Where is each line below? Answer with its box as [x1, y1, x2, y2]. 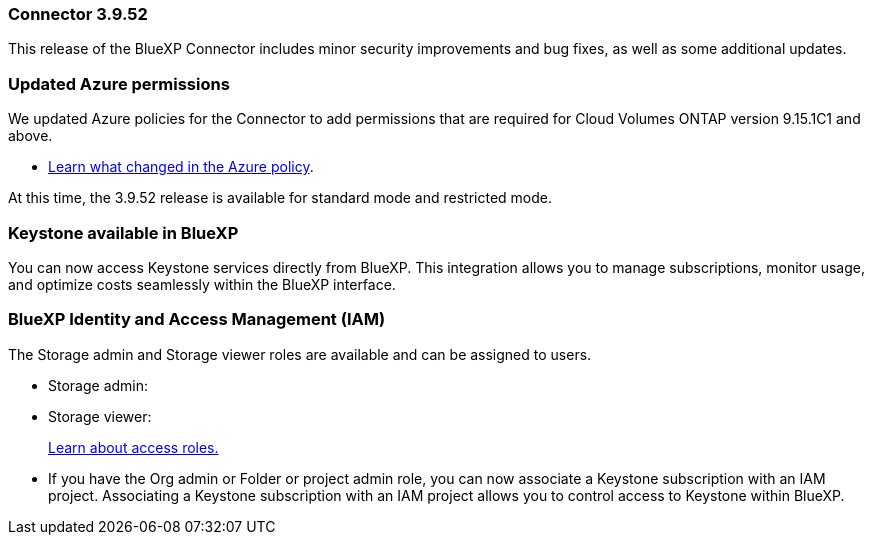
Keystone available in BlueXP [8, 222, 239, 243]
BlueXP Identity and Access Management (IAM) [8, 309, 386, 330]
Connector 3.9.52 [8, 4, 148, 24]
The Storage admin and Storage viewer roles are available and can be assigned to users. [8, 345, 592, 363]
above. [8, 127, 53, 145]
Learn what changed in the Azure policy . [48, 158, 314, 176]
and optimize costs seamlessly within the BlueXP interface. [8, 275, 396, 293]
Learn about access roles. [48, 438, 219, 456]
